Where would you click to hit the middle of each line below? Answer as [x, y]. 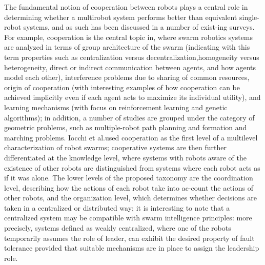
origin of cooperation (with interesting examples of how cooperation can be [122, 87]
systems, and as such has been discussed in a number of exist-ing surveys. [139, 27]
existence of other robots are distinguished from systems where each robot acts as [132, 167]
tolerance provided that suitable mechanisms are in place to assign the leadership [132, 248]
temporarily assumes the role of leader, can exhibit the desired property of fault [129, 238]
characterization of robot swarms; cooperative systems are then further [115, 147]
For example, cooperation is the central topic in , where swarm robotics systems [129, 37]
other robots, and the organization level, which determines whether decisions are [130, 198]
